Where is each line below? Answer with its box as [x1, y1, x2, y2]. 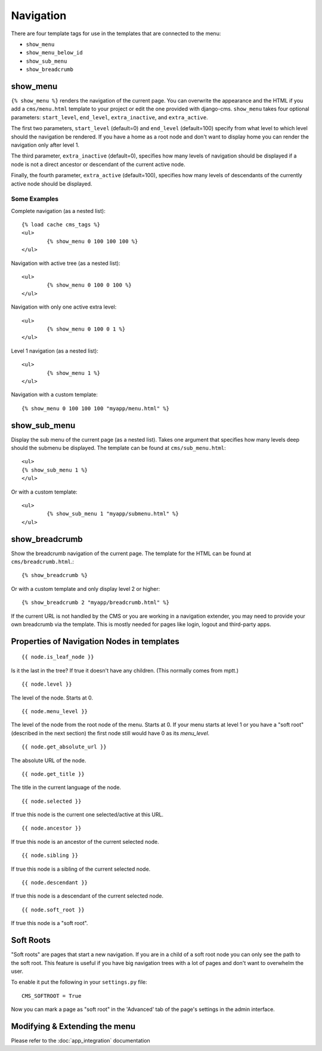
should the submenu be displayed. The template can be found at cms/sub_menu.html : [11, 445, 226, 451]
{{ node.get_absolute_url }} [21, 744, 107, 750]
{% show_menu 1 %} [47, 369, 101, 376]
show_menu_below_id [26, 50, 83, 56]
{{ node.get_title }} [21, 770, 85, 777]
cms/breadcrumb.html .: [11, 558, 75, 565]
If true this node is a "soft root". [11, 920, 88, 927]
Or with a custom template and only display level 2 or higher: [11, 585, 160, 592]
